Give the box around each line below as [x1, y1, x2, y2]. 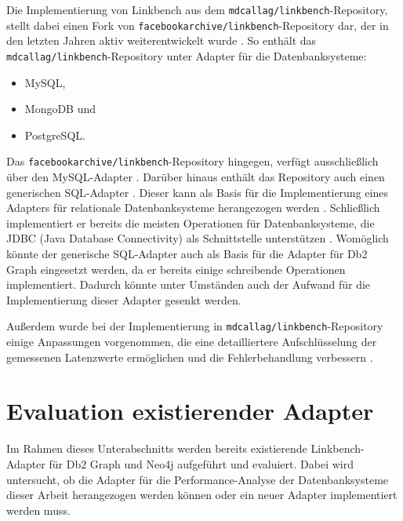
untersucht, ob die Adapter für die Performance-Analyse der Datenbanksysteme [6, 471, 389, 487]
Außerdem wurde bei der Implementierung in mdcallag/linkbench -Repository [6, 318, 383, 334]
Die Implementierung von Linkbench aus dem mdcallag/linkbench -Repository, [6, 2, 388, 17]
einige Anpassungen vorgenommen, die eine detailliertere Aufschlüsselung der [6, 333, 377, 349]
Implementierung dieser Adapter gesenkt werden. [6, 291, 241, 308]
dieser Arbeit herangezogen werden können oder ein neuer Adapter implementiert [6, 486, 398, 503]
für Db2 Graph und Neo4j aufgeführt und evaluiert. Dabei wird [49, 455, 354, 472]
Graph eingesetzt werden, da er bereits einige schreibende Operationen [6, 260, 346, 277]
